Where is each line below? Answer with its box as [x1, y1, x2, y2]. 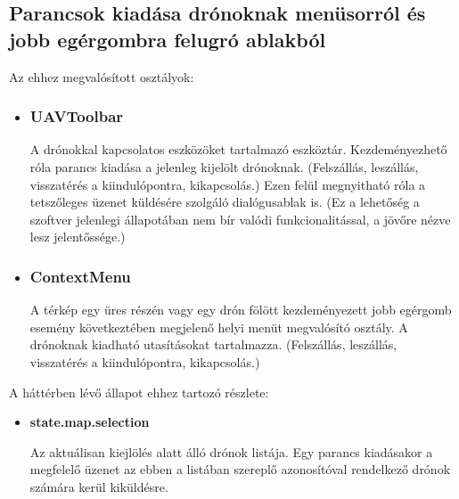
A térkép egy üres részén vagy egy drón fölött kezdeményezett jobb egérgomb [29, 300, 452, 319]
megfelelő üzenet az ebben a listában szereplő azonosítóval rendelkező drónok [29, 460, 451, 479]
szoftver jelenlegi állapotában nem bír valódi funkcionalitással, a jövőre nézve [29, 209, 451, 228]
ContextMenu [29, 265, 131, 287]
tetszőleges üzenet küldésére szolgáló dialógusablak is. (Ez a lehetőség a [29, 192, 420, 211]
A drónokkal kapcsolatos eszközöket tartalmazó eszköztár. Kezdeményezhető [29, 140, 447, 159]
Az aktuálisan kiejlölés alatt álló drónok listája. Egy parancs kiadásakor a [29, 442, 433, 461]
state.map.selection [29, 413, 150, 431]
